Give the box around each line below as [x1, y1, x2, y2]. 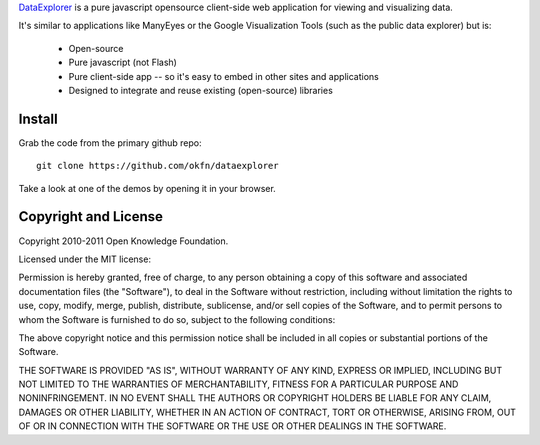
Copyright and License [18, 208, 164, 225]
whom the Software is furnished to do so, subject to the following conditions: [18, 313, 336, 325]
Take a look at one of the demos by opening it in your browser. [18, 182, 277, 194]
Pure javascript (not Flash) [68, 56, 177, 69]
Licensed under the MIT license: [18, 253, 152, 265]
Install [18, 110, 59, 127]
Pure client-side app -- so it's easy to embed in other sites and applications [68, 70, 379, 82]
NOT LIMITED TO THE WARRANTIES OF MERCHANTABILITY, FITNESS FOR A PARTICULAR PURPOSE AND [18, 378, 459, 390]
